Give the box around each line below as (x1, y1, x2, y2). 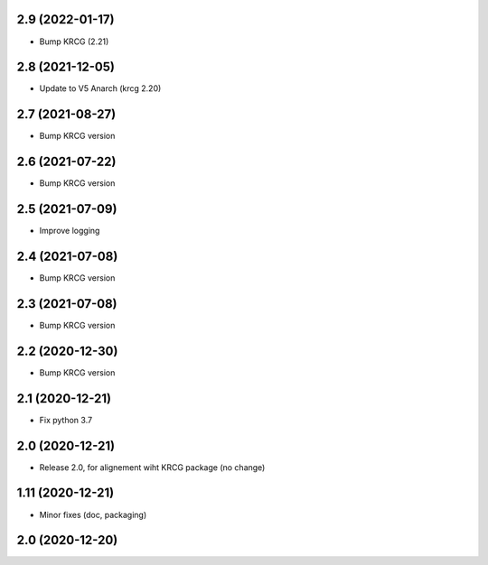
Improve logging (39, 226, 100, 236)
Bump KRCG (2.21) (39, 36, 109, 47)
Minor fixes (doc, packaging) (39, 509, 147, 520)
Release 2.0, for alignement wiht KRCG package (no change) (39, 461, 266, 473)
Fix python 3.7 (39, 414, 93, 425)
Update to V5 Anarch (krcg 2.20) (39, 83, 162, 94)
